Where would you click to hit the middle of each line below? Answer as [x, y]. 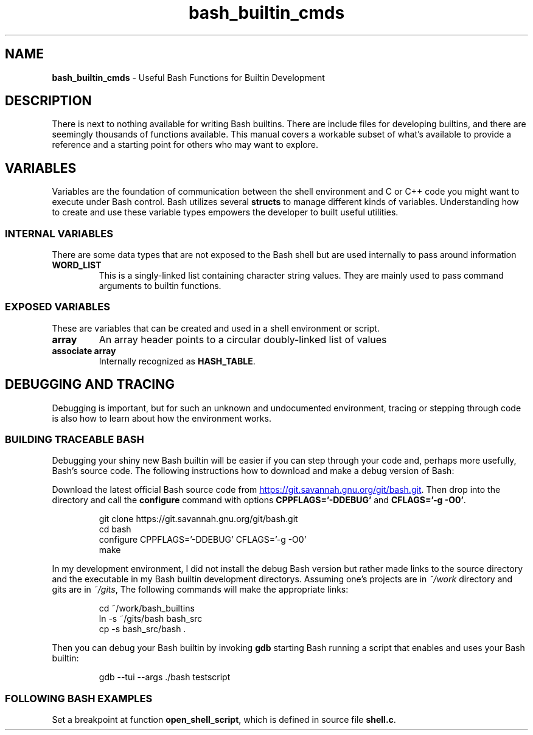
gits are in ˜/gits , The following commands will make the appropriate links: [200, 590]
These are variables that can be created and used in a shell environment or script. [216, 328]
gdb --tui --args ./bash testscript [165, 677]
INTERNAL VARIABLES [59, 233]
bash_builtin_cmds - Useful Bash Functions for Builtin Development [188, 77]
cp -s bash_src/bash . [142, 629]
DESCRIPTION [48, 101]
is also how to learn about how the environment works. [162, 418]
